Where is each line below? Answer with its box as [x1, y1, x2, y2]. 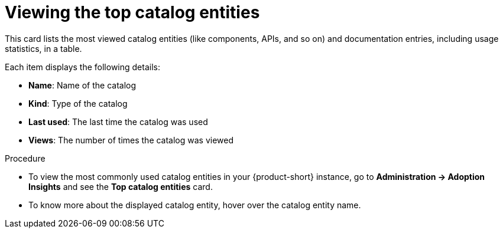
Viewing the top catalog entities [5, 2, 260, 22]
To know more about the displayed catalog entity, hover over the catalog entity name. [28, 199, 361, 210]
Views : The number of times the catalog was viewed [28, 134, 234, 145]
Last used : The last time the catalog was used [28, 116, 208, 127]
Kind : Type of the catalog [28, 98, 128, 109]
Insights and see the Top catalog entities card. [28, 181, 213, 192]
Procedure [5, 153, 46, 163]
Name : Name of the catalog [28, 80, 137, 90]
